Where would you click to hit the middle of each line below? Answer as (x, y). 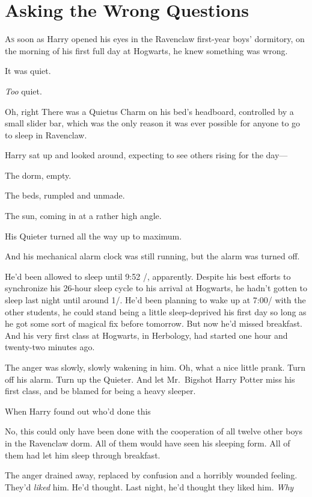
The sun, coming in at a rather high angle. (83, 216)
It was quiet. (28, 71)
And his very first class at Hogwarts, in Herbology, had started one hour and (146, 335)
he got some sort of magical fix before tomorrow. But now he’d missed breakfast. (154, 323)
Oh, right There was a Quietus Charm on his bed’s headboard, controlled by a (149, 111)
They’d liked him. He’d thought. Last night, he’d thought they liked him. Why (149, 486)
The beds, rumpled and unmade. (65, 195)
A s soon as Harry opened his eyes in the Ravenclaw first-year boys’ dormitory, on (155, 39)
